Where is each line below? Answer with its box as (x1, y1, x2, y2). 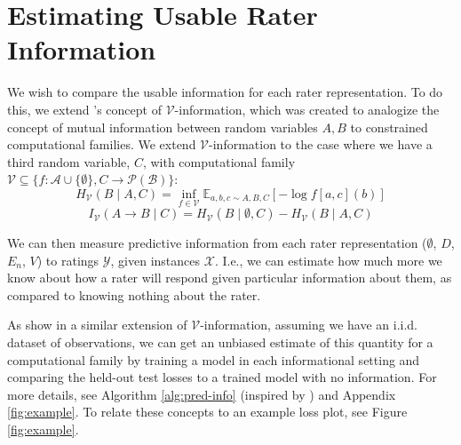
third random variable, (7, 152, 131, 171)
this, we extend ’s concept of (7, 99, 162, 118)
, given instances (110, 250, 201, 269)
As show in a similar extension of (7, 315, 187, 334)
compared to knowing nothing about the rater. (7, 285, 261, 304)
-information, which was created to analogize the (174, 99, 440, 118)
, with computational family (142, 152, 296, 171)
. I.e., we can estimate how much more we (214, 250, 442, 269)
